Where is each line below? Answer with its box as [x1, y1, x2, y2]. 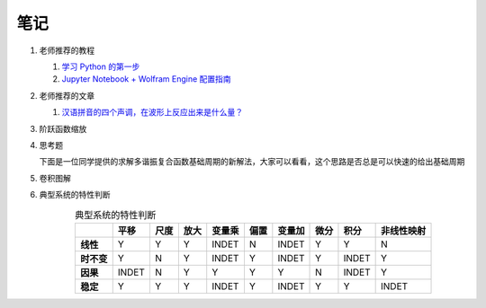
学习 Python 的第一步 [61, 61, 140, 72]
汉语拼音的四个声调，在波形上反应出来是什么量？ [61, 107, 243, 118]
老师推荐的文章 [39, 90, 94, 101]
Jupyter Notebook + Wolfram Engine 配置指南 [61, 74, 231, 84]
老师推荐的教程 [39, 45, 94, 56]
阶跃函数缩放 [39, 123, 87, 134]
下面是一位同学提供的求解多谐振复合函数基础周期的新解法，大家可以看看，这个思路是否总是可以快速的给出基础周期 [39, 156, 465, 167]
